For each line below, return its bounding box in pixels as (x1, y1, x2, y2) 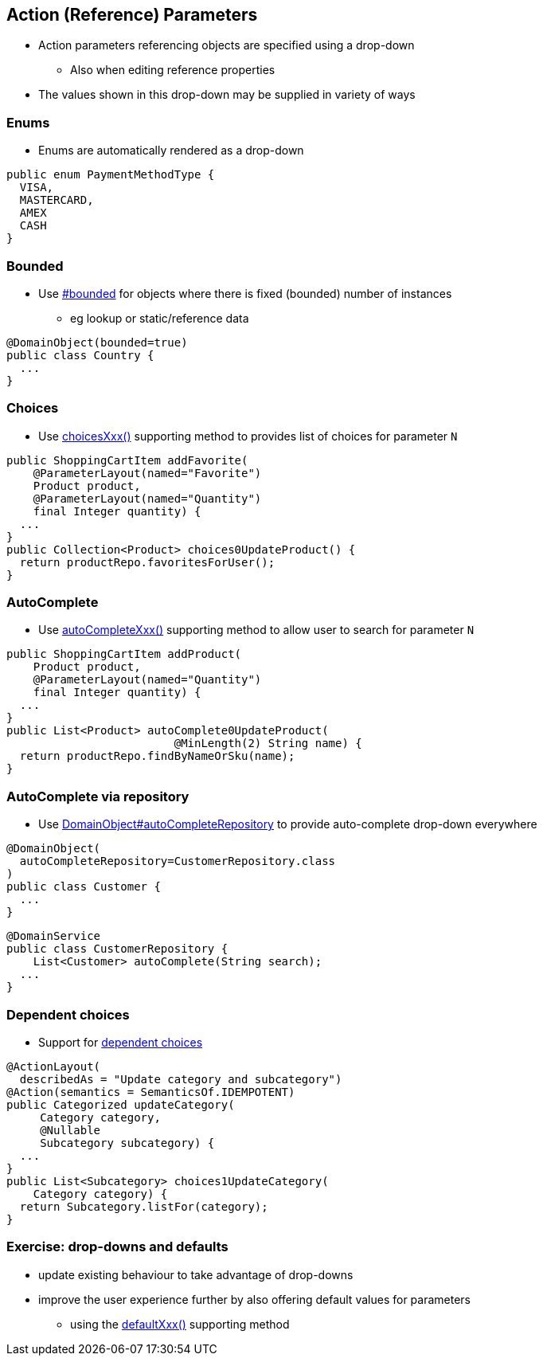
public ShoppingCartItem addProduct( (6, 648, 242, 661)
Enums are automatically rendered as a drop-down (38, 143, 304, 158)
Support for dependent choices (38, 1035, 203, 1049)
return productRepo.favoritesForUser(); (19, 555, 275, 569)
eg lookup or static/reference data (70, 311, 249, 325)
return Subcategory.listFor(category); (19, 1200, 268, 1213)
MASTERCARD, (19, 194, 94, 207)
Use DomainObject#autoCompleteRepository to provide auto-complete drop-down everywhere (38, 817, 537, 832)
